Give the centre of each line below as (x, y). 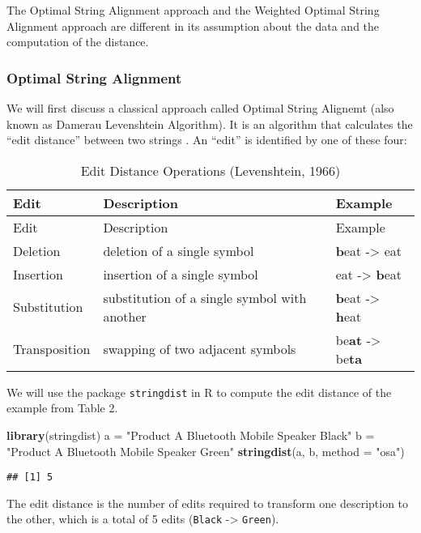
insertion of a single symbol (181, 274)
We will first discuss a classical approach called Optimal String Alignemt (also (200, 108)
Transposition (52, 349)
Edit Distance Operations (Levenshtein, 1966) (210, 170)
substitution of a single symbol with (205, 297)
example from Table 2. (62, 408)
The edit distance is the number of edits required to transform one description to (208, 503)
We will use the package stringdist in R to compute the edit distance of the (199, 392)
